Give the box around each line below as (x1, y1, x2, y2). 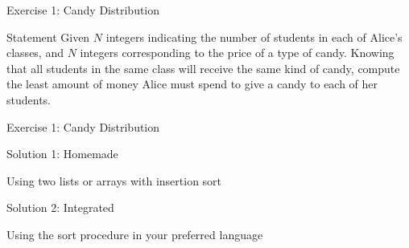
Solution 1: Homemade (6, 145, 118, 162)
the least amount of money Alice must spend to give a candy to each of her (6, 75, 378, 92)
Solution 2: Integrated (6, 199, 114, 216)
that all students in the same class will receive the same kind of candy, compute (6, 59, 400, 76)
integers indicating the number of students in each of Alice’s (105, 28, 403, 45)
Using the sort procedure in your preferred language (6, 226, 263, 242)
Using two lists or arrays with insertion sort (6, 172, 222, 189)
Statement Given (6, 28, 90, 45)
